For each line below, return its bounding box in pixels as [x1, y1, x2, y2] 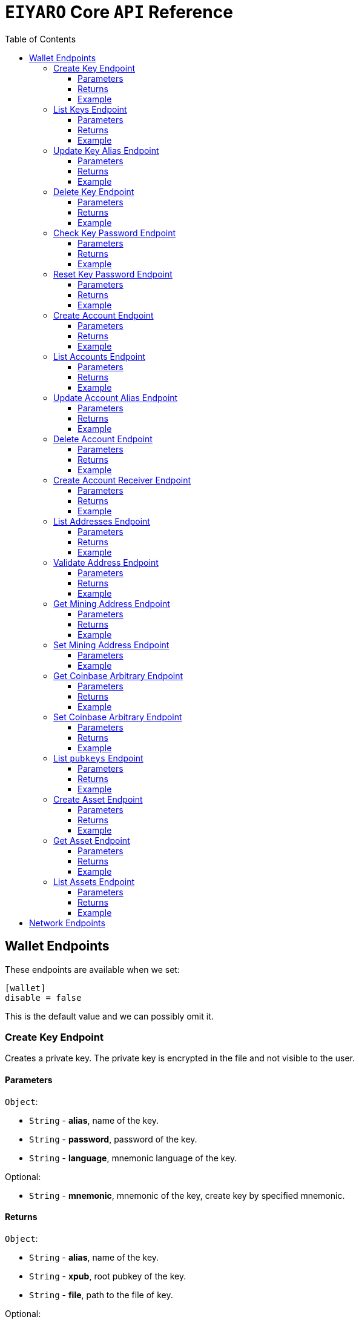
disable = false [5, 992, 82, 1003]
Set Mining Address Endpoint [53, 639, 170, 650]
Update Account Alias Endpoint [53, 392, 178, 403]
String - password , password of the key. [29, 1133, 197, 1144]
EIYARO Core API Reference [5, 2, 233, 22]
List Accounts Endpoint [53, 351, 146, 362]
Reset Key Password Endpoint [53, 268, 173, 279]
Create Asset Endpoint [53, 794, 143, 804]
